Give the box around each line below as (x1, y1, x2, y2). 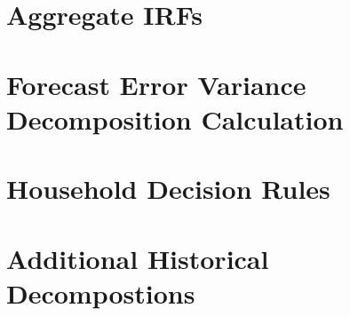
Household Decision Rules (6, 170, 330, 207)
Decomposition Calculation (6, 100, 344, 137)
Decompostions (6, 274, 195, 311)
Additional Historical (6, 240, 269, 276)
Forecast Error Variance (6, 66, 306, 102)
